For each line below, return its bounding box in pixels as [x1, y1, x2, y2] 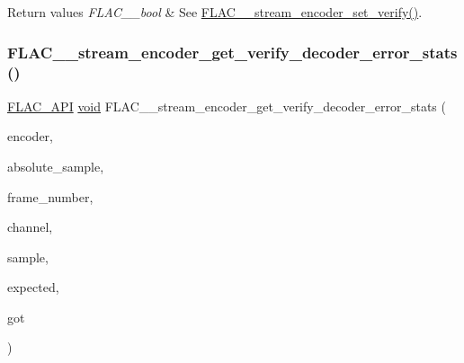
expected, [7, 278, 59, 297]
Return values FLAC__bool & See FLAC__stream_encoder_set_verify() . [7, 3, 423, 21]
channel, [7, 217, 53, 236]
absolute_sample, [7, 156, 104, 175]
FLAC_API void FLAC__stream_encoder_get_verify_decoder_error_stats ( [7, 96, 446, 115]
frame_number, [7, 187, 94, 206]
